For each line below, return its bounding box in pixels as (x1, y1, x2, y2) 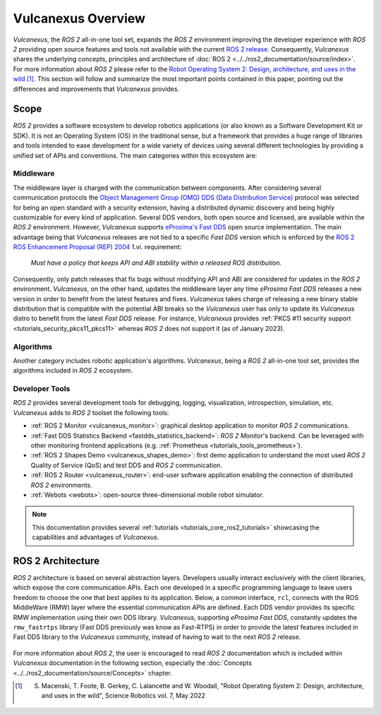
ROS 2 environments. (30, 481, 92, 489)
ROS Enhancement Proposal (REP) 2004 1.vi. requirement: (13, 243, 182, 251)
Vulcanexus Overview (13, 11, 146, 26)
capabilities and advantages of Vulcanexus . (32, 533, 159, 541)
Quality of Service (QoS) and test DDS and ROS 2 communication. (30, 461, 222, 469)
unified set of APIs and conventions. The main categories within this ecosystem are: (13, 151, 258, 160)
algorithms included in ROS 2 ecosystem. (13, 366, 133, 375)
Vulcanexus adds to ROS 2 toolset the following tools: (13, 408, 169, 416)
